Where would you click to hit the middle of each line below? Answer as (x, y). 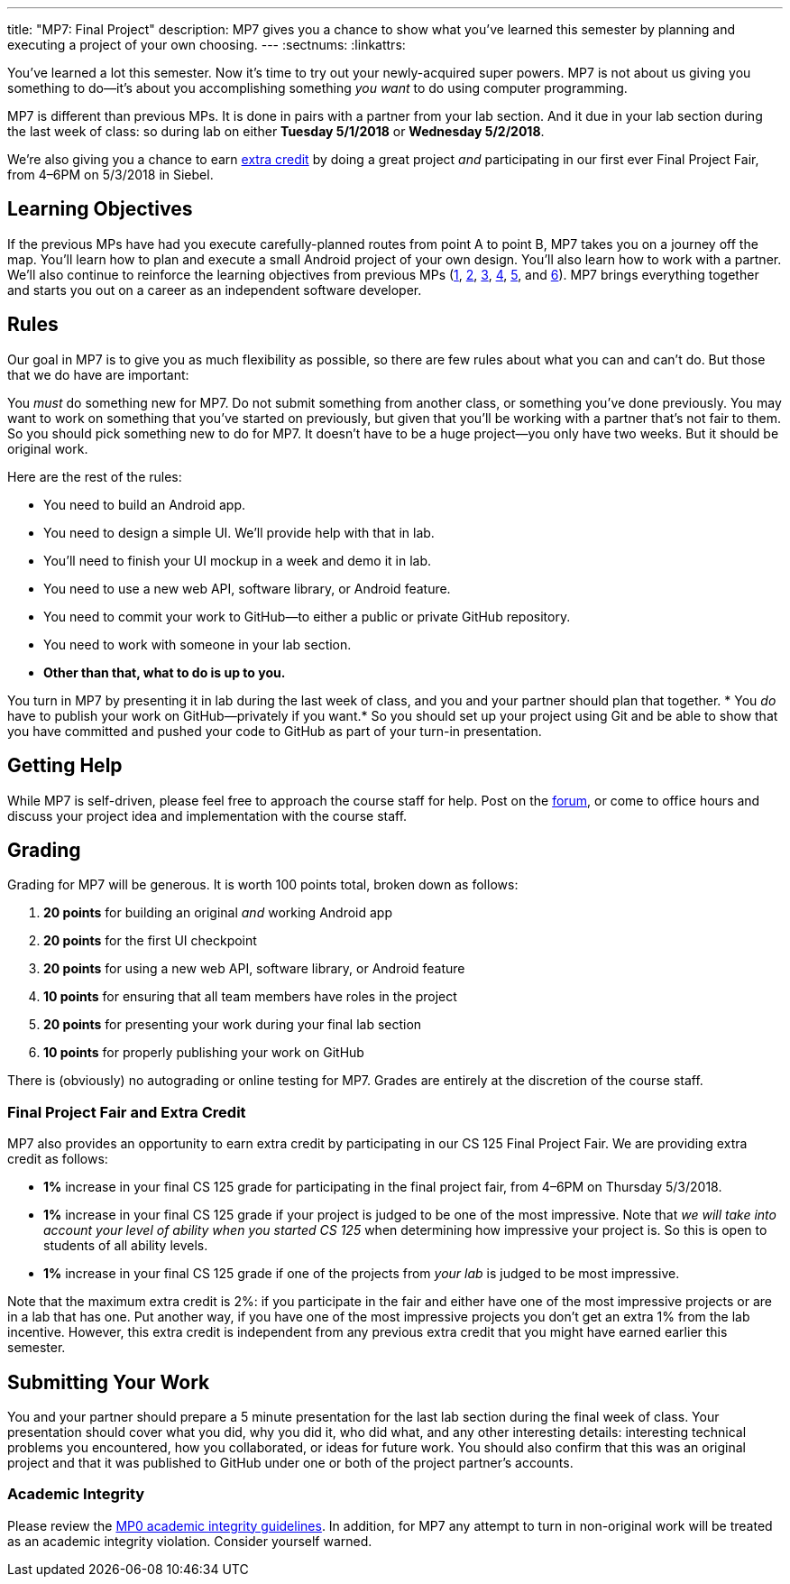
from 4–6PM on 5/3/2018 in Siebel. (110, 175)
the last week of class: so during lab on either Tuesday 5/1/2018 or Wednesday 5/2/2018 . (276, 131)
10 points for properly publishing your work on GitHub (204, 1053)
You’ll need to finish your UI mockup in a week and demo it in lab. (237, 560)
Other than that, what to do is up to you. (165, 672)
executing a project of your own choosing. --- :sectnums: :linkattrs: (207, 45)
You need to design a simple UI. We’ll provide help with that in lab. (239, 532)
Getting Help (65, 766)
